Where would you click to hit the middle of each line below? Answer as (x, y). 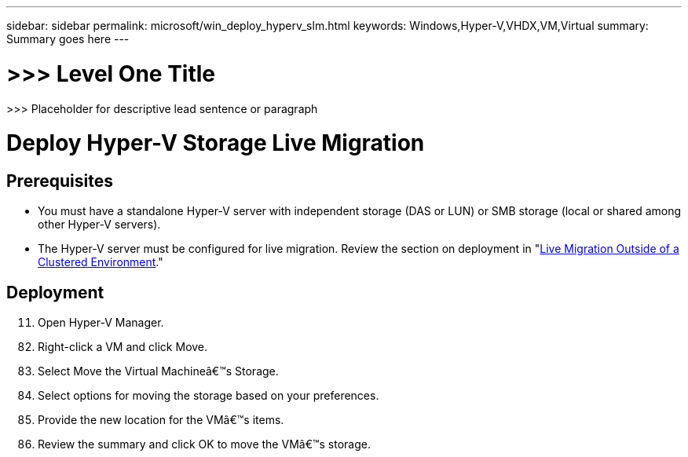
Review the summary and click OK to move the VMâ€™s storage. (204, 444)
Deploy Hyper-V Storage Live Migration (216, 143)
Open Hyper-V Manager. (101, 323)
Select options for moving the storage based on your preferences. (209, 396)
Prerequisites (60, 181)
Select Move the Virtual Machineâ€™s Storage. (158, 371)
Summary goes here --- (68, 39)
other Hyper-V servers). (99, 225)
